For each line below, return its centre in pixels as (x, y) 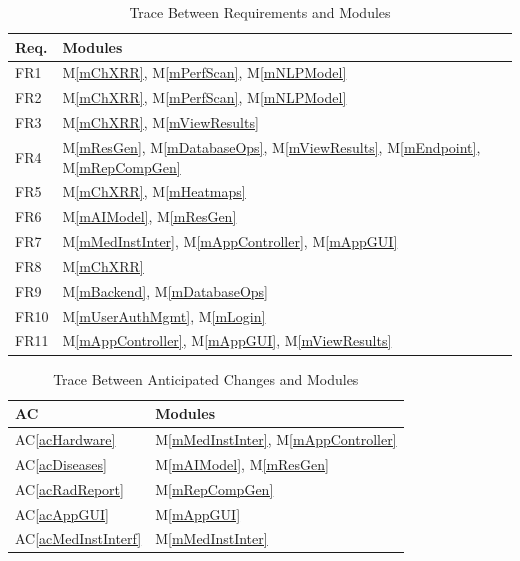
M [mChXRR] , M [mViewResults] (160, 122)
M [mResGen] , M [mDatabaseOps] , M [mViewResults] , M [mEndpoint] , (271, 146)
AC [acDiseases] (61, 463)
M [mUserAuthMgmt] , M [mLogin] (164, 315)
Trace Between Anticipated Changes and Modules (206, 378)
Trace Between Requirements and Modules (260, 12)
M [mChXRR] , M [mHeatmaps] (154, 191)
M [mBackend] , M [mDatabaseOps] (165, 290)
